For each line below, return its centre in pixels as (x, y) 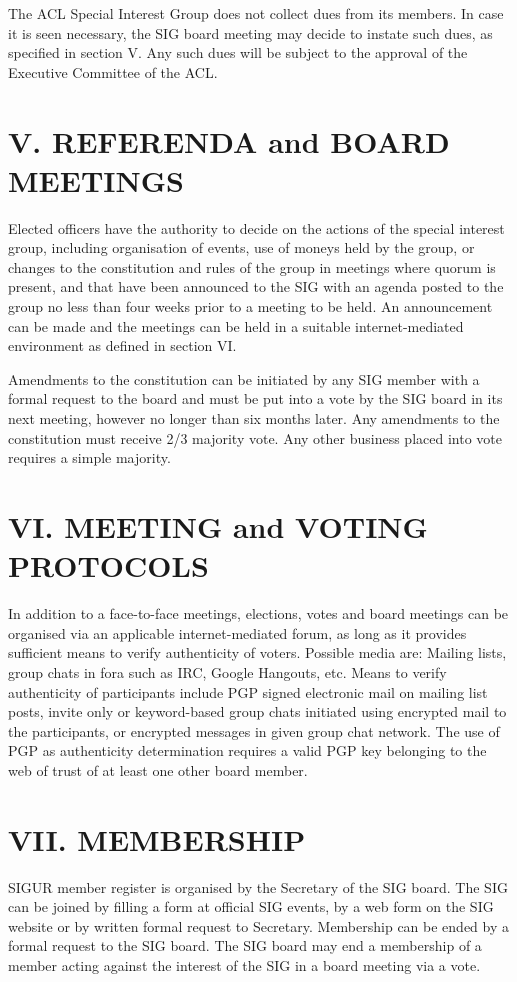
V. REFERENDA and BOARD (229, 140)
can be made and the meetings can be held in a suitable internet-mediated (236, 325)
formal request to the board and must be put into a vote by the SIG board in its (255, 398)
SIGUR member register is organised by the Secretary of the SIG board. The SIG (258, 886)
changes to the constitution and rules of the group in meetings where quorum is (252, 266)
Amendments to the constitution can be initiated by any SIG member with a (244, 378)
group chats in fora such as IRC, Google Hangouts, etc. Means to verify (227, 671)
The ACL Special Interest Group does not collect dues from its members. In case (256, 13)
